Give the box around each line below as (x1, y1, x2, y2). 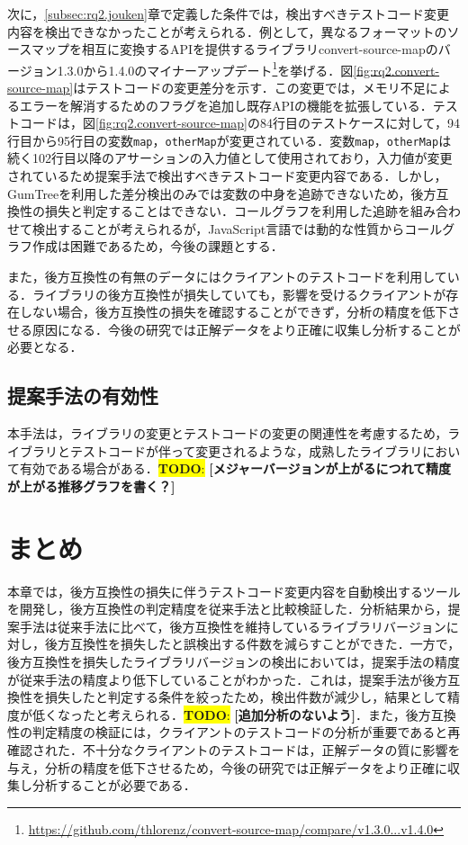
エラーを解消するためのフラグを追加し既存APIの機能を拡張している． (19, 95, 433, 114)
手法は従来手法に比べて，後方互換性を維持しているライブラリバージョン (19, 616, 446, 635)
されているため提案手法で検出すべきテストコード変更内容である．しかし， (7, 166, 447, 185)
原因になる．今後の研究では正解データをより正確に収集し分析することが (31, 319, 461, 338)
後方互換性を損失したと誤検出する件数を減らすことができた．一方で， (44, 634, 461, 653)
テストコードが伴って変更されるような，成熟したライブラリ (69, 441, 423, 460)
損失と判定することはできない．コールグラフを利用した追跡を (44, 202, 410, 220)
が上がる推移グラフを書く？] (7, 476, 175, 495)
